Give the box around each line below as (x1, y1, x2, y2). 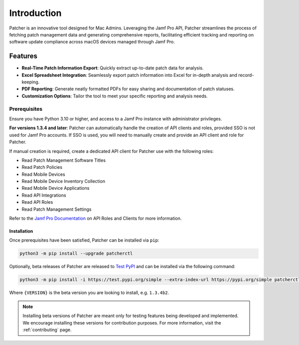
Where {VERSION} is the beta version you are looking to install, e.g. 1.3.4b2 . (9, 290, 169, 296)
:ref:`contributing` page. (22, 327, 72, 333)
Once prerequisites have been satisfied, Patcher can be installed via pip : (9, 237, 159, 243)
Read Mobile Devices (21, 171, 65, 177)
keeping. (21, 79, 40, 85)
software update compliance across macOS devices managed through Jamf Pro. (9, 39, 175, 45)
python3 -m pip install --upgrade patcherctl (19, 251, 133, 257)
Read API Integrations (21, 192, 67, 198)
